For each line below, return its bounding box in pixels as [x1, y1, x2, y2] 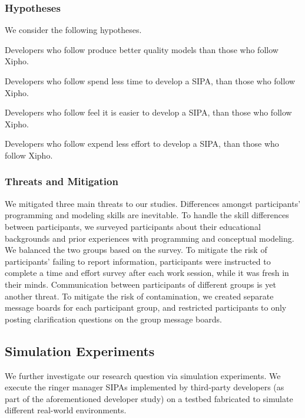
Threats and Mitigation [5, 174, 118, 189]
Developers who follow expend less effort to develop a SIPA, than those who [5, 137, 279, 150]
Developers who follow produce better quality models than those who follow [5, 43, 279, 55]
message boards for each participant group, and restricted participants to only [5, 301, 287, 314]
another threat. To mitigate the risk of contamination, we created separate [5, 289, 274, 302]
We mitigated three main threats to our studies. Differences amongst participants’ [5, 197, 301, 209]
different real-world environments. [5, 404, 127, 416]
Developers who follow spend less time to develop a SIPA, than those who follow [5, 75, 296, 87]
